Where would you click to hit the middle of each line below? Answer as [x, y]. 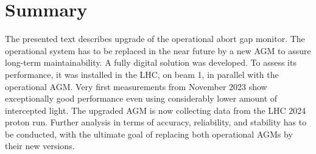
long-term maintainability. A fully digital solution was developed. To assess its [151, 62]
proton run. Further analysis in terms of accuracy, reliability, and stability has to [156, 122]
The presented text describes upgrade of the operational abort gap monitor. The [155, 39]
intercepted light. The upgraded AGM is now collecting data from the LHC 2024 [156, 110]
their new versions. [40, 146]
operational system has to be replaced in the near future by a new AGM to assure [158, 50]
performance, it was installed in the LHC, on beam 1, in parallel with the [142, 74]
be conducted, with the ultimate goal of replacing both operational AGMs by [149, 134]
